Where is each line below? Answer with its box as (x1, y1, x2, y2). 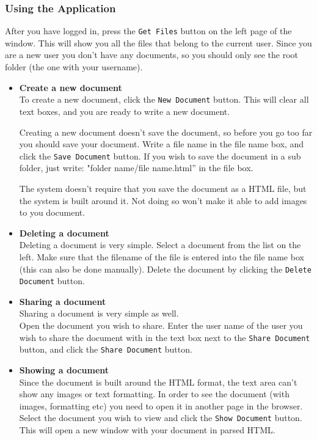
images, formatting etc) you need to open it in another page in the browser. (19, 399, 303, 412)
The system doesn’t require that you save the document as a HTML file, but (19, 182, 307, 194)
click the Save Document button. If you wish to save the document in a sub (19, 149, 301, 162)
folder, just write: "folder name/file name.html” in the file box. (19, 161, 253, 174)
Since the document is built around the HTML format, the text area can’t (19, 375, 297, 388)
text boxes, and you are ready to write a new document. (19, 105, 230, 117)
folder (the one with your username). (5, 61, 143, 73)
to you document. (19, 206, 86, 219)
